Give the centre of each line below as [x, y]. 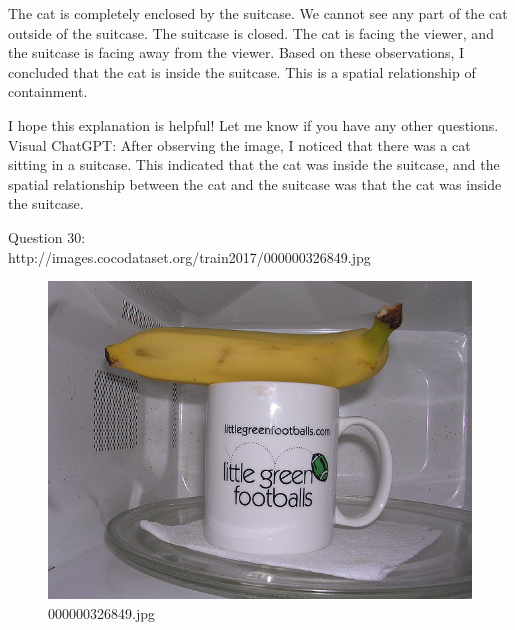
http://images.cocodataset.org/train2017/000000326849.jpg [189, 256]
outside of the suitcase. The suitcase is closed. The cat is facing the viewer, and [251, 32]
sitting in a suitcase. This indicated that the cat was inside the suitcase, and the [254, 164]
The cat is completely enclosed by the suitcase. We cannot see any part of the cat [258, 13]
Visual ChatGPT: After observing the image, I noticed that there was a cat [239, 144]
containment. [48, 91]
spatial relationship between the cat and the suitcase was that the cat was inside [255, 183]
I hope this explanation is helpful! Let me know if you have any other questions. [253, 124]
